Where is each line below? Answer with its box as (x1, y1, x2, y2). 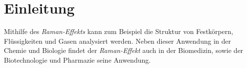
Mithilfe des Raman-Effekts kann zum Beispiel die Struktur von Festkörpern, (4, 26, 233, 36)
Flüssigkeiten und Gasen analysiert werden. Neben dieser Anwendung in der (4, 35, 231, 46)
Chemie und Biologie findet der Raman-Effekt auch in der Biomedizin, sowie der (4, 45, 244, 55)
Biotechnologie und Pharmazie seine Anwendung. (4, 54, 151, 65)
